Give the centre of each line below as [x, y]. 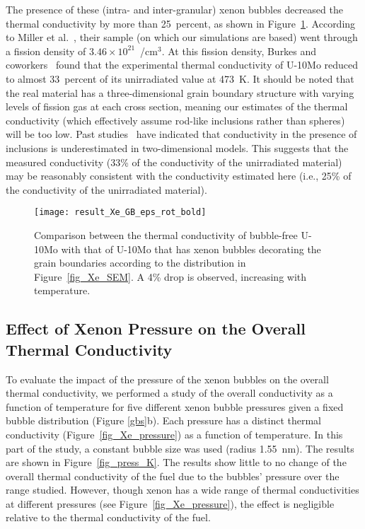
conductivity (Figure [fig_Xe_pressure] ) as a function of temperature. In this [174, 434]
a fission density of [46, 51]
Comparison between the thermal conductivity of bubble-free [166, 234]
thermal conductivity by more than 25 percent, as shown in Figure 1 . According [181, 23]
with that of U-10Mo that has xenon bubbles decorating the [191, 249]
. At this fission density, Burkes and [239, 51]
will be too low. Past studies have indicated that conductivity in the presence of [181, 134]
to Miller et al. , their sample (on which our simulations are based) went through [182, 37]
